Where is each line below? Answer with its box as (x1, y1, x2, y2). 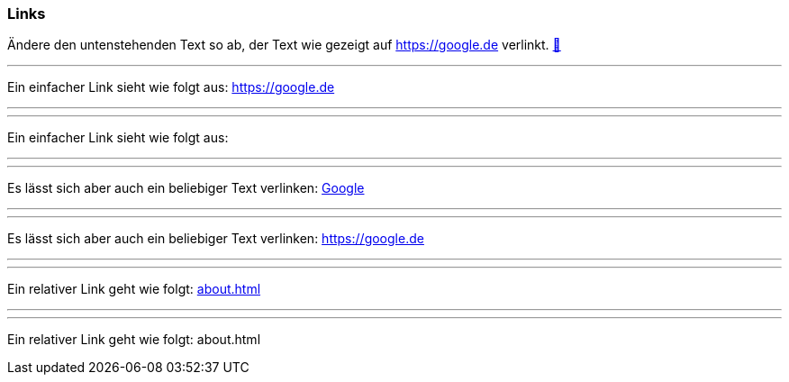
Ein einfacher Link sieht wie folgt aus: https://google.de (7, 79, 335, 95)
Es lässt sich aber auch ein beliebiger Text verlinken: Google (7, 180, 365, 196)
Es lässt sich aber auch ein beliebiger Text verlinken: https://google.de (7, 231, 424, 247)
